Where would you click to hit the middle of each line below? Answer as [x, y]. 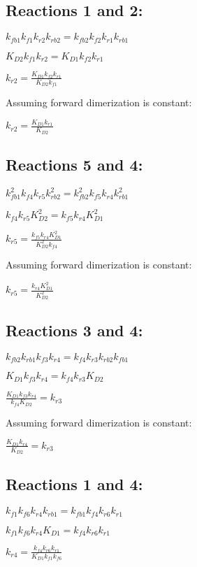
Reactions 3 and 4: [74, 330]
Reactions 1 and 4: [74, 484]
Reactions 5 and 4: [74, 164]
